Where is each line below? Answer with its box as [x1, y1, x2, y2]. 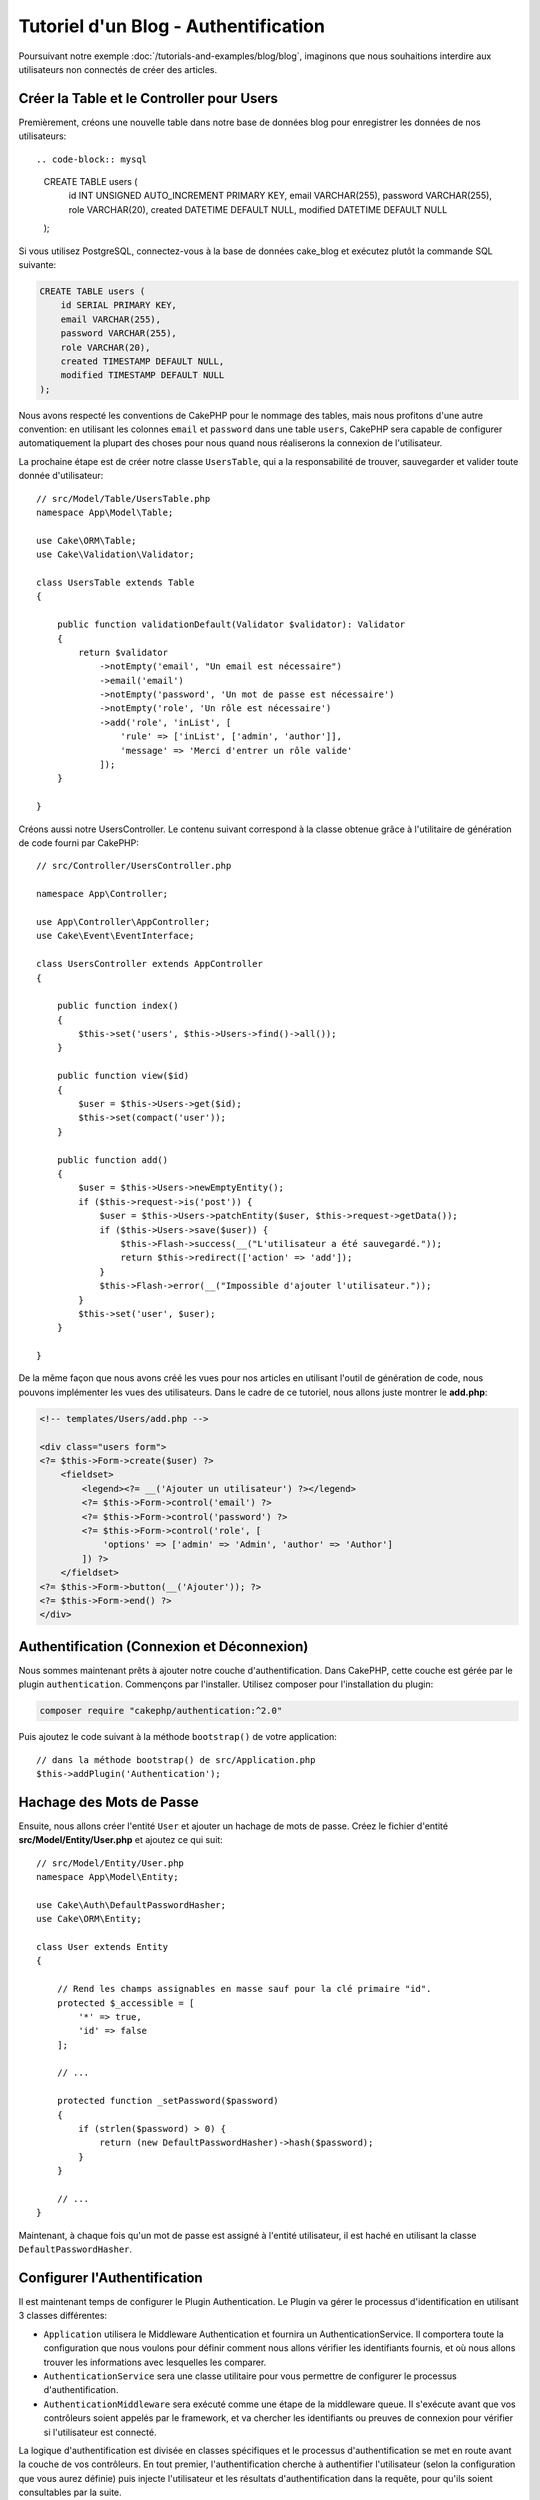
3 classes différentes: [18, 2310, 108, 2322]
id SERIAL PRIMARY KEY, [60, 300, 177, 311]
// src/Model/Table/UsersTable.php [36, 493, 211, 504]
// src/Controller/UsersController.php [36, 860, 232, 872]
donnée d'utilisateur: [18, 470, 104, 482]
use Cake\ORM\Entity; [36, 1913, 142, 1925]
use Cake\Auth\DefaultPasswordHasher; [36, 1899, 227, 1910]
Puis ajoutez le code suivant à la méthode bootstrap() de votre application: [18, 1731, 337, 1743]
